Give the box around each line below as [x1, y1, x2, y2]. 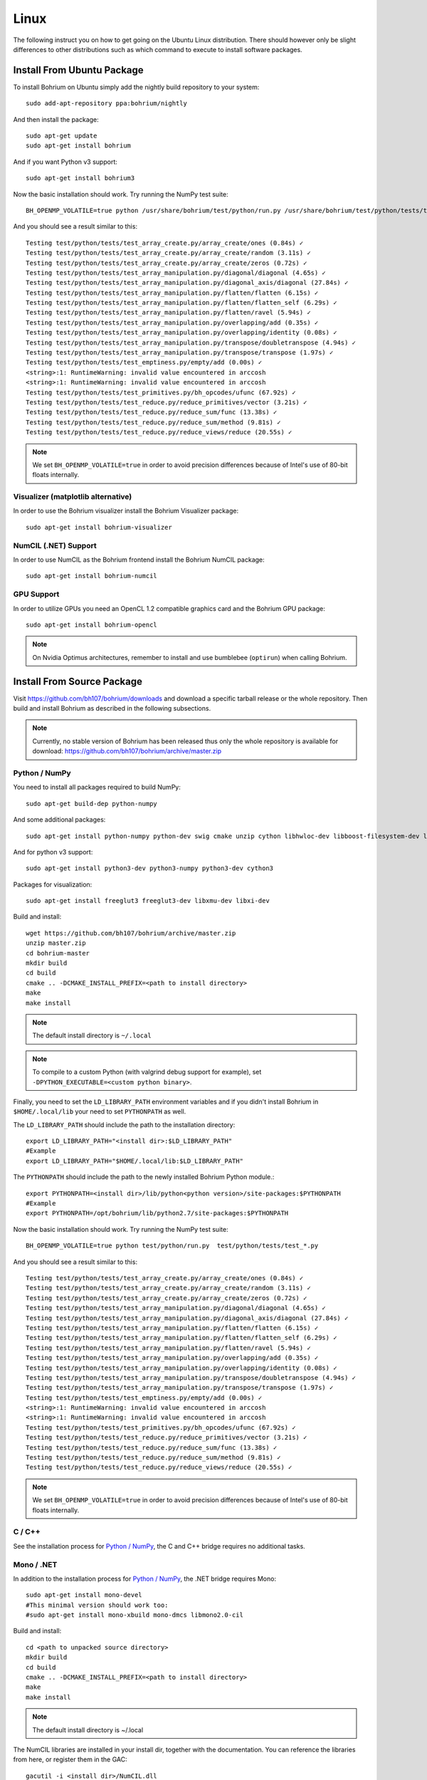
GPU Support [13, 590, 60, 600]
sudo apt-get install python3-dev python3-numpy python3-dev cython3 [26, 864, 274, 872]
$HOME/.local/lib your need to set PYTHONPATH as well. [13, 1107, 186, 1116]
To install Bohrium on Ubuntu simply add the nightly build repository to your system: [13, 83, 260, 91]
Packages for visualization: [13, 880, 93, 889]
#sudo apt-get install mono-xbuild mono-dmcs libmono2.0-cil [26, 1611, 243, 1619]
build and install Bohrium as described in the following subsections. [13, 704, 211, 713]
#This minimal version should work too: [26, 1601, 169, 1609]
